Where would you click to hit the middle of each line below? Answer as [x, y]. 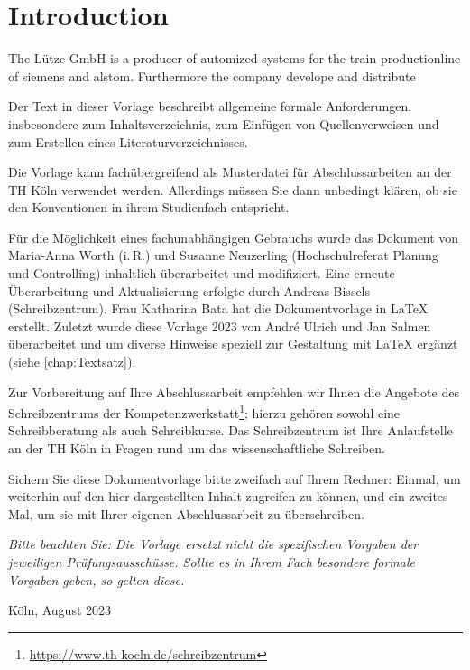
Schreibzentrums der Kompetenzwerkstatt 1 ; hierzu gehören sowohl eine [204, 411]
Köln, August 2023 [60, 610]
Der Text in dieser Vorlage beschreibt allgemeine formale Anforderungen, [210, 106]
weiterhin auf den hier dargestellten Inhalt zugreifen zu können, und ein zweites [228, 496]
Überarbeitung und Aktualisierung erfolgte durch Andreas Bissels [189, 290]
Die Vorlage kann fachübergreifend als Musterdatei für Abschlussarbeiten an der [230, 172]
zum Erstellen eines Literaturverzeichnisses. [128, 141]
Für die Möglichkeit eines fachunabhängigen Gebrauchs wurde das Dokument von [234, 237]
